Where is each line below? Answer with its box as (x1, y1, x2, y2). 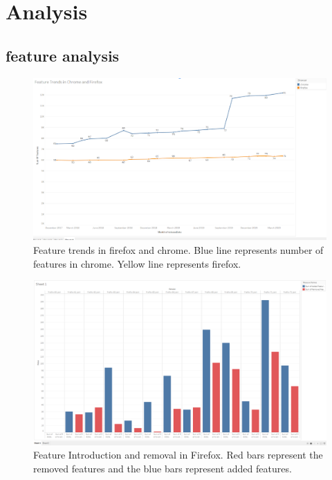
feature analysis (6, 44, 120, 66)
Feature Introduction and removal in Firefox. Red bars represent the (33, 447, 323, 462)
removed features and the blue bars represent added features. (33, 461, 292, 475)
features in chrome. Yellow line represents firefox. (33, 256, 241, 270)
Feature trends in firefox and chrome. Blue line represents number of (33, 242, 324, 257)
